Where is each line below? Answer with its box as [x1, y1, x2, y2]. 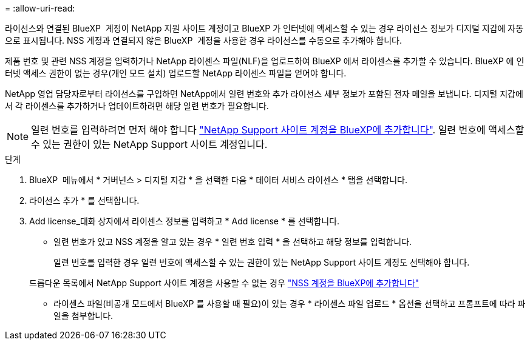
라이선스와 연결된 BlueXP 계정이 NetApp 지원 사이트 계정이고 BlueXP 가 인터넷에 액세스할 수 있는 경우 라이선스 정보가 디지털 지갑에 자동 [5, 23, 524, 33]
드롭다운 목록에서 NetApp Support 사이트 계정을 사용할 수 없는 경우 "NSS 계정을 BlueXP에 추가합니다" [29, 278, 420, 288]
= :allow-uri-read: [5, 3, 75, 13]
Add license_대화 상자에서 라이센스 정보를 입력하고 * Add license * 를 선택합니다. [29, 216, 340, 226]
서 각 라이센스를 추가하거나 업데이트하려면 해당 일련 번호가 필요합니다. [5, 101, 269, 111]
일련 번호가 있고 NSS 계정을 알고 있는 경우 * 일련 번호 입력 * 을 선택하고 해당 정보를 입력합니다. [53, 236, 412, 247]
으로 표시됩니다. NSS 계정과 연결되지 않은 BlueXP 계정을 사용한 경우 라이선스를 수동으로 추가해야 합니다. [5, 35, 402, 45]
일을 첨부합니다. [53, 310, 114, 321]
